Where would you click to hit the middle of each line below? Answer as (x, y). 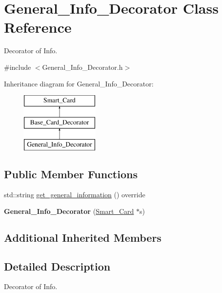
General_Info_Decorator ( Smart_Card (69, 211)
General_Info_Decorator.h (82, 67)
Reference (38, 27)
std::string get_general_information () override (75, 195)
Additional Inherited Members (83, 237)
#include (18, 67)
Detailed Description (57, 266)
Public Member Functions (71, 174)
